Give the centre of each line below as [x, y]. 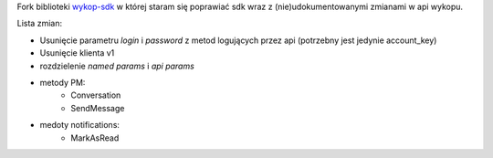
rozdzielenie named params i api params [117, 66]
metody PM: [63, 82]
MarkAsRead [95, 138]
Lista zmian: [40, 24]
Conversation [96, 95]
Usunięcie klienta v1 [77, 53]
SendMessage [98, 108]
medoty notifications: [80, 125]
